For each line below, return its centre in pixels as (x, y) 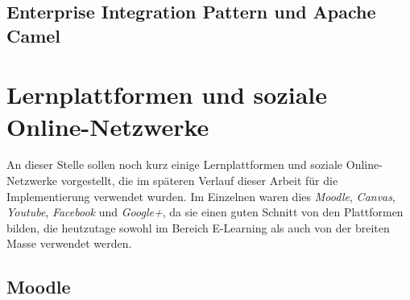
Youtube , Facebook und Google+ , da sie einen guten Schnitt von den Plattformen (205, 212)
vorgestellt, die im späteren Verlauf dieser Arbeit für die (199, 181)
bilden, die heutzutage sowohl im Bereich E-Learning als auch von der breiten (198, 227)
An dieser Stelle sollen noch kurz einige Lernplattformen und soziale (175, 164)
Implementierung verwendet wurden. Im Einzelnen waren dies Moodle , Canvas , (201, 196)
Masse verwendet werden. (69, 243)
